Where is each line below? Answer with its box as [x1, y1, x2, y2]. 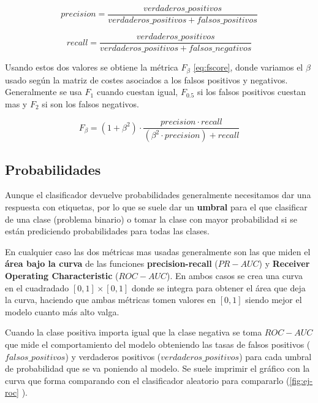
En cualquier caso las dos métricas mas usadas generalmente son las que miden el [5, 245, 311, 258]
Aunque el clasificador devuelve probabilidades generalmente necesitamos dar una [5, 188, 311, 201]
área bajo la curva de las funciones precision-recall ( [5, 257, 218, 270]
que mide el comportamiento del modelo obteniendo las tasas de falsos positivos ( [5, 338, 311, 350]
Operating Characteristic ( [5, 269, 119, 282]
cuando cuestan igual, [96, 85, 178, 98]
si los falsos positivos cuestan [197, 85, 306, 98]
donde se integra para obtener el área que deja [131, 281, 306, 294]
